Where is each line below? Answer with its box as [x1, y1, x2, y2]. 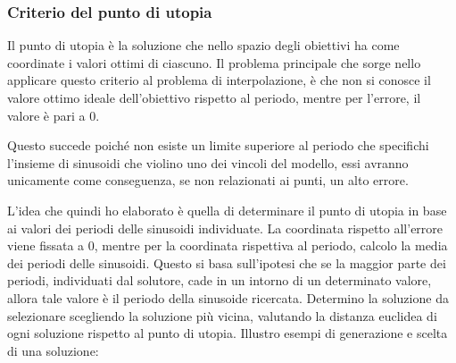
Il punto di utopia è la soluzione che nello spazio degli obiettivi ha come [7, 36, 400, 55]
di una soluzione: [7, 341, 99, 359]
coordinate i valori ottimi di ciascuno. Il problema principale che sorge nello [7, 53, 421, 72]
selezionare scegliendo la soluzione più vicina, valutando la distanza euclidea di [7, 306, 437, 325]
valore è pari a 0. [7, 106, 100, 124]
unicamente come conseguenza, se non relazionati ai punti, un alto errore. [7, 171, 409, 190]
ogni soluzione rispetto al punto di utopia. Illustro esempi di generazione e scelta [7, 324, 448, 342]
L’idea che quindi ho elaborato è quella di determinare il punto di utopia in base [7, 200, 447, 219]
